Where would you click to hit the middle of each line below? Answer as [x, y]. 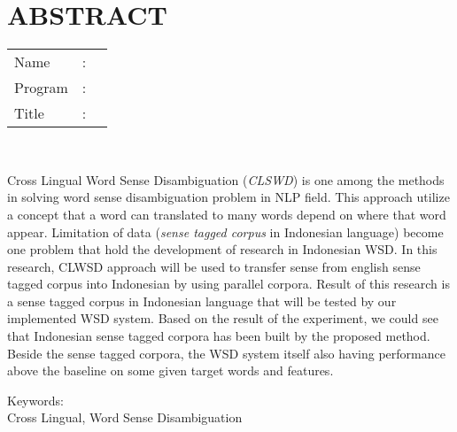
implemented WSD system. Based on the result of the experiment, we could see [223, 318]
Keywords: [35, 400]
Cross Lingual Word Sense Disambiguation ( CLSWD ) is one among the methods [226, 179]
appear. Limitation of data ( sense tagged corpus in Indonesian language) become [225, 231]
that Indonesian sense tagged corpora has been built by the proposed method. [219, 336]
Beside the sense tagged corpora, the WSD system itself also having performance [226, 353]
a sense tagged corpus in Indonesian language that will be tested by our [202, 301]
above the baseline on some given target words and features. [170, 370]
